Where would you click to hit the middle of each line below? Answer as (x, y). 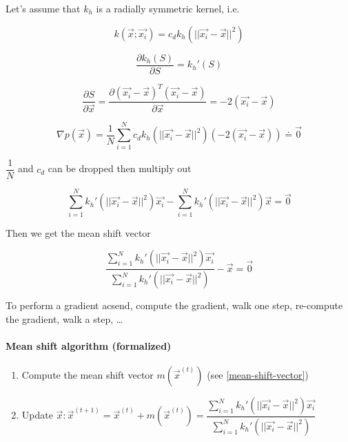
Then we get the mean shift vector (78, 232)
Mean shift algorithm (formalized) (89, 345)
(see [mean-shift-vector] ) (258, 375)
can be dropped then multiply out (120, 168)
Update (37, 415)
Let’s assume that (43, 8)
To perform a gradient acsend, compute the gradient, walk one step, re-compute (174, 305)
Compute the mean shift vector (88, 375)
